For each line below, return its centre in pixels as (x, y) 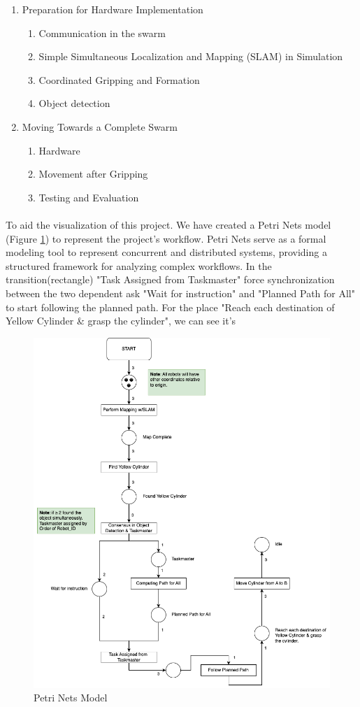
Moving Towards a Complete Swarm (100, 126)
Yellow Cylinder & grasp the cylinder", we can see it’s (121, 321)
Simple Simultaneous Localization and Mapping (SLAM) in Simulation (191, 56)
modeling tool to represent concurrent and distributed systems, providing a (166, 252)
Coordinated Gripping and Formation (119, 79)
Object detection (74, 103)
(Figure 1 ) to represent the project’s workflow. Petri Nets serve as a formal (166, 238)
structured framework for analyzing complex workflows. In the (139, 265)
